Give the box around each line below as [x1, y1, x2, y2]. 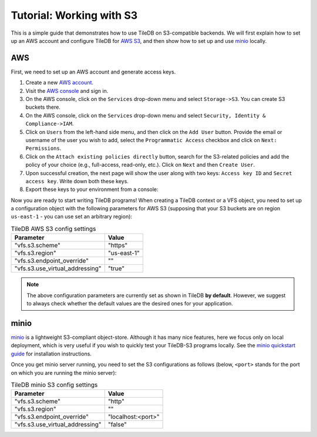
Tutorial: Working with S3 [11, 9, 138, 22]
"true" [107, 264, 125, 273]
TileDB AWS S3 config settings [11, 225, 96, 233]
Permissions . [25, 144, 62, 152]
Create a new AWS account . [25, 79, 94, 86]
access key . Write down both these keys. [25, 177, 129, 184]
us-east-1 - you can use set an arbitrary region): [11, 213, 132, 220]
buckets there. [25, 103, 61, 111]
